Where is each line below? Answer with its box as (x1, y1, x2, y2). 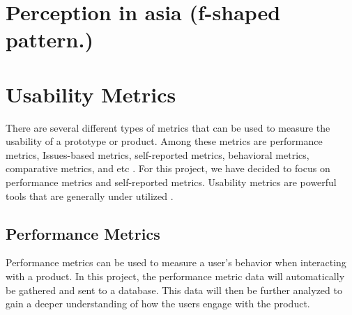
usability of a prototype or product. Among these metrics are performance (6, 134, 323, 148)
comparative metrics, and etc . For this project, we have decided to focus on (6, 161, 330, 176)
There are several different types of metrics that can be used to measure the (6, 120, 330, 135)
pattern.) (6, 25, 93, 54)
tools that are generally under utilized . (6, 188, 174, 203)
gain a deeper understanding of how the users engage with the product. (6, 296, 310, 311)
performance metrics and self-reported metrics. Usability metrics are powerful (6, 175, 337, 190)
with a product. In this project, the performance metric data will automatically (6, 269, 345, 284)
